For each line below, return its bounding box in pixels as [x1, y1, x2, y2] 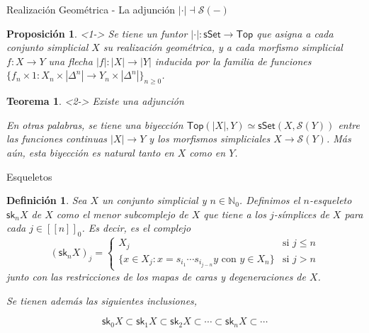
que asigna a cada [256, 26, 334, 40]
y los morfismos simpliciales [149, 131, 271, 146]
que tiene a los [203, 206, 267, 221]
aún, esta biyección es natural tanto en [6, 145, 174, 159]
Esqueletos [6, 169, 52, 184]
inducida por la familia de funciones [154, 53, 312, 68]
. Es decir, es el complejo [81, 220, 191, 235]
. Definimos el [239, 193, 300, 208]
